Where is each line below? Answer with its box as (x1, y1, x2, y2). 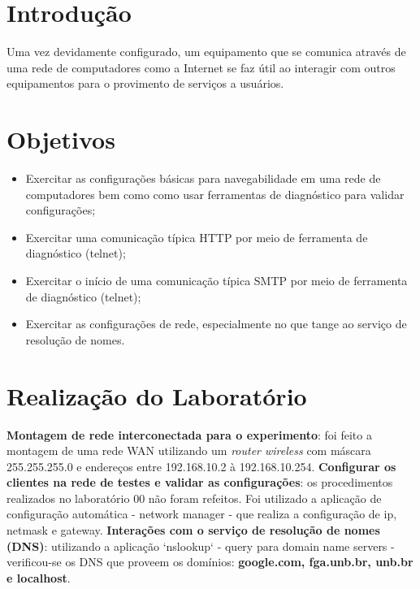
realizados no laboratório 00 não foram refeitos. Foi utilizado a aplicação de (6, 489, 382, 506)
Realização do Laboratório (6, 379, 307, 412)
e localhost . (6, 569, 71, 586)
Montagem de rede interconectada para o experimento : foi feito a (6, 426, 372, 443)
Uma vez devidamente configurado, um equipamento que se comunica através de (6, 43, 406, 60)
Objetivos (6, 123, 115, 156)
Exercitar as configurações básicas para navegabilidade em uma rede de (25, 170, 381, 187)
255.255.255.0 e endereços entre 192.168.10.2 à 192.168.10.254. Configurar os (6, 457, 396, 474)
